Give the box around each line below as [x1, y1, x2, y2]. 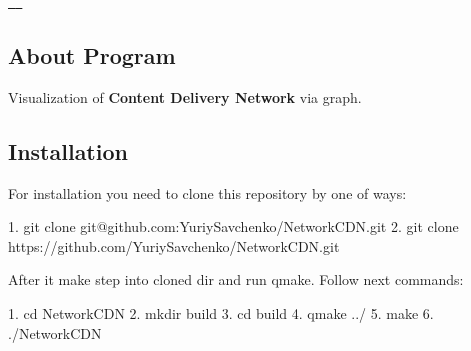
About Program [8, 40, 176, 71]
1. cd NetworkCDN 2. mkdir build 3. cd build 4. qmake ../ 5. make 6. [8, 303, 434, 324]
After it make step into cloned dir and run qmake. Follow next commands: [8, 269, 464, 290]
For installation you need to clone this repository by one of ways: [8, 182, 407, 203]
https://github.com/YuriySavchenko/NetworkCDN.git [8, 235, 340, 256]
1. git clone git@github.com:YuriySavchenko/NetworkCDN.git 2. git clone [8, 216, 459, 237]
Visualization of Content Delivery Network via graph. [8, 86, 362, 107]
